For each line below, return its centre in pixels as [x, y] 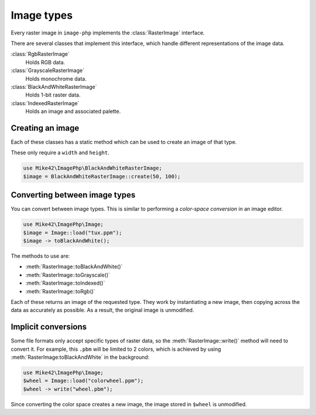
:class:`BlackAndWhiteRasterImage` [54, 87]
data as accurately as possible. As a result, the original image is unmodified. [102, 310]
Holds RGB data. [45, 62]
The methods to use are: [40, 256]
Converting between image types [73, 195]
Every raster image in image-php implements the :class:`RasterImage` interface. [108, 33]
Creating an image [45, 128]
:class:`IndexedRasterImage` [45, 103]
